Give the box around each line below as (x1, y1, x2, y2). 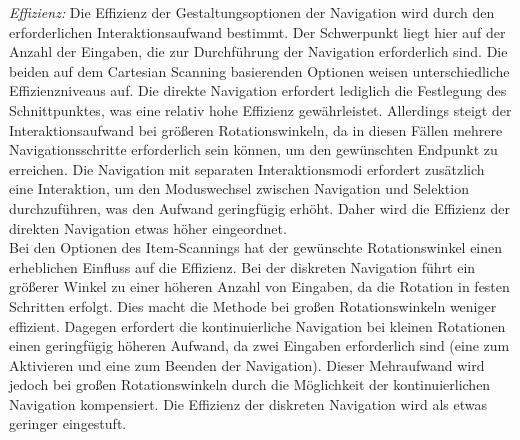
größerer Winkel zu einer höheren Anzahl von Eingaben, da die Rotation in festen (9, 276, 510, 297)
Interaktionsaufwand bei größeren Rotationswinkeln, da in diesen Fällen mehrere (9, 119, 503, 140)
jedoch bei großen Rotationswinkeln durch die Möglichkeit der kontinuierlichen (9, 374, 491, 395)
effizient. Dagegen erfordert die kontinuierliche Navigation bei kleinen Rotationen (9, 315, 506, 336)
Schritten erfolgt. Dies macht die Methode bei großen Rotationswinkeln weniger (9, 295, 497, 316)
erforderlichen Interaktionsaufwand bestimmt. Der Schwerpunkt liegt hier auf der (9, 21, 506, 42)
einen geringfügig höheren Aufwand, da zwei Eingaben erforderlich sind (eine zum (9, 335, 510, 356)
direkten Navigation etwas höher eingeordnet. (9, 217, 287, 238)
